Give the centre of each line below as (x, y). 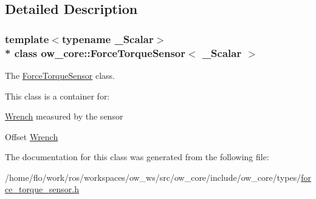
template (27, 39)
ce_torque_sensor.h (42, 189)
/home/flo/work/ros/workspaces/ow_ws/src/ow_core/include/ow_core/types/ (153, 177)
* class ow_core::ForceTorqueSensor (95, 52)
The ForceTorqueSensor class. (60, 75)
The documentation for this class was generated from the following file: (137, 157)
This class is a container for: (57, 96)
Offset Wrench (32, 136)
